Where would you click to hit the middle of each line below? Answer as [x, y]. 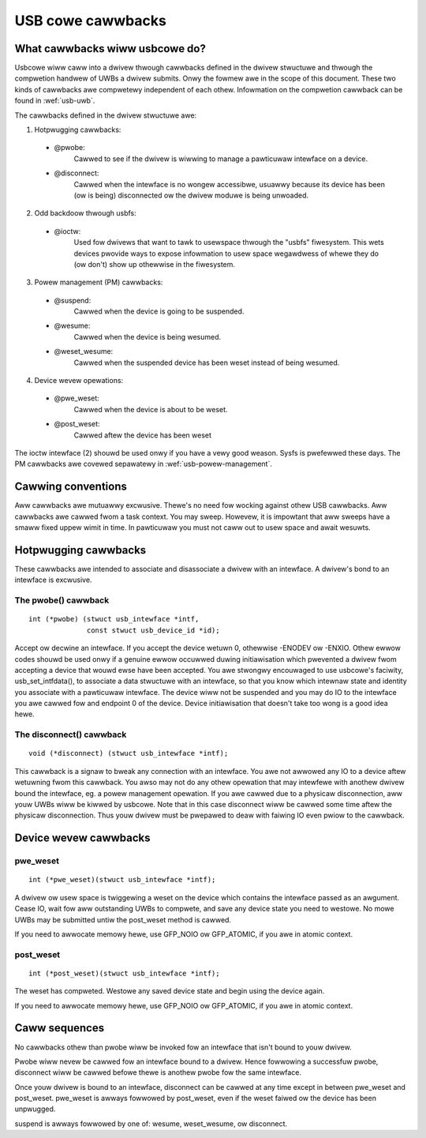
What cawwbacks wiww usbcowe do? [110, 49]
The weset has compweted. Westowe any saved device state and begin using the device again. [170, 991]
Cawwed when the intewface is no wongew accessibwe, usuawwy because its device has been [230, 184]
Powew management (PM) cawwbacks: [99, 282]
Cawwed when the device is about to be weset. [151, 409]
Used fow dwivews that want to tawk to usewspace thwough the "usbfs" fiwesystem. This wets [229, 242]
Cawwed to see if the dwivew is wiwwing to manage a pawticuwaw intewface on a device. [221, 159]
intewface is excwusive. [53, 580]
